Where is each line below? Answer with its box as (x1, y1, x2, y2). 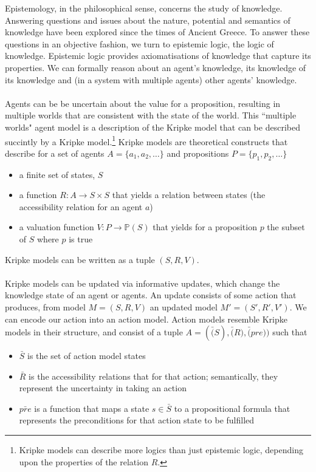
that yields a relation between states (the (112, 188, 266, 201)
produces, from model (5, 300, 86, 313)
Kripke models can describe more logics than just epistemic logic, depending (19, 443, 303, 456)
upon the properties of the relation (19, 455, 148, 468)
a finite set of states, (19, 168, 95, 180)
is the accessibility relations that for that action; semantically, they (29, 369, 278, 382)
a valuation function (19, 221, 94, 233)
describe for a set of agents (5, 146, 105, 159)
